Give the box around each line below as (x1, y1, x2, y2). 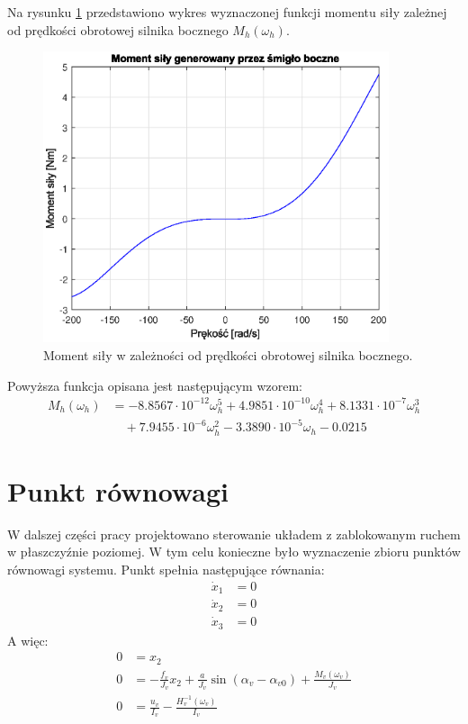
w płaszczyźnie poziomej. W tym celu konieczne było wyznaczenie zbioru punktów (7, 542, 461, 561)
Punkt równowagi (7, 472, 229, 509)
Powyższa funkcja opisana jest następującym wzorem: (7, 376, 302, 394)
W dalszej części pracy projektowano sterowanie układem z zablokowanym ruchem (7, 524, 461, 543)
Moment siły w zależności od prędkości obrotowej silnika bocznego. (43, 345, 413, 364)
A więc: (7, 630, 49, 649)
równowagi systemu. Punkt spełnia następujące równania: (7, 559, 325, 578)
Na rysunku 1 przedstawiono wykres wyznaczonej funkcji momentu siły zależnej (7, 3, 447, 21)
